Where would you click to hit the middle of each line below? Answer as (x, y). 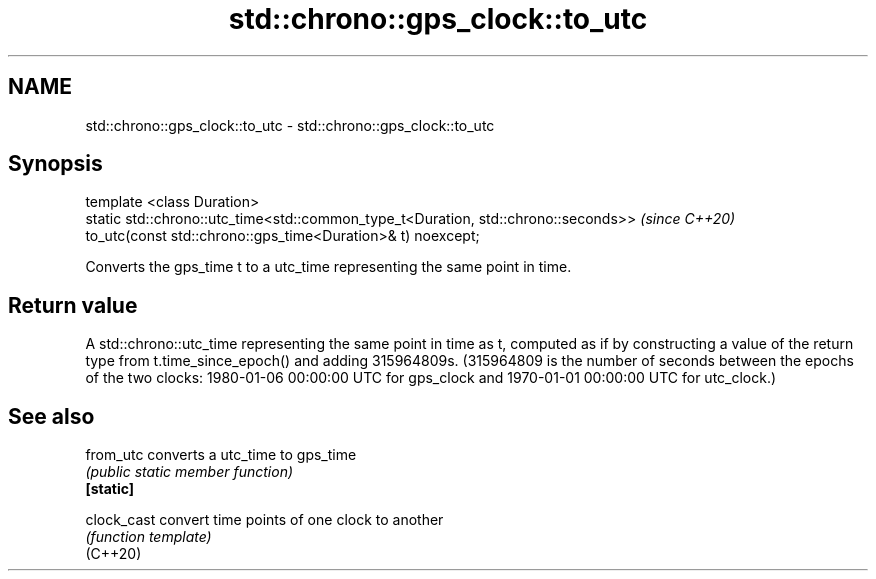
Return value (73, 305)
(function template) (148, 537)
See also (51, 416)
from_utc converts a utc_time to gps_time (221, 455)
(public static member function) (189, 472)
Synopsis (55, 164)
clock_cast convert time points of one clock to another (264, 520)
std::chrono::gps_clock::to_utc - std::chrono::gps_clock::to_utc (290, 125)
